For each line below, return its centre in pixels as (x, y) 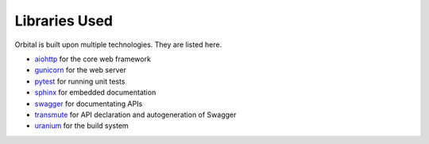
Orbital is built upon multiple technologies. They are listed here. (118, 45)
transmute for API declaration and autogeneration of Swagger (135, 115)
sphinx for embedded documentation (95, 92)
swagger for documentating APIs (89, 103)
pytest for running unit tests (80, 81)
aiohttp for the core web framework (93, 59)
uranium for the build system (81, 126)
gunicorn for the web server (80, 70)
